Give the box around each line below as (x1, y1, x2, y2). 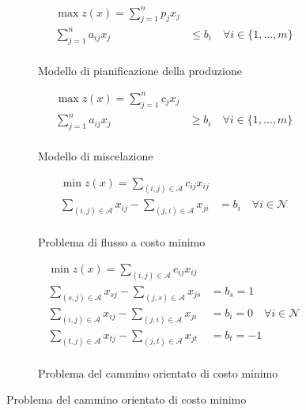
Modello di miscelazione (38, 147, 153, 164)
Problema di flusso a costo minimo (38, 234, 206, 250)
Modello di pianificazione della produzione (38, 62, 242, 78)
